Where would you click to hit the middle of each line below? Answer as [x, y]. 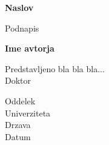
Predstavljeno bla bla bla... [55, 68]
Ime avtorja [30, 48]
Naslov [19, 7]
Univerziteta [28, 113]
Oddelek [20, 100]
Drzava [18, 125]
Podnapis [22, 28]
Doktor [18, 80]
